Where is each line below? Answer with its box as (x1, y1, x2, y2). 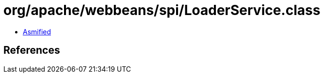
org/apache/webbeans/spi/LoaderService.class (3, 2, 321, 18)
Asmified (23, 27, 51, 36)
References (3, 44, 60, 57)
